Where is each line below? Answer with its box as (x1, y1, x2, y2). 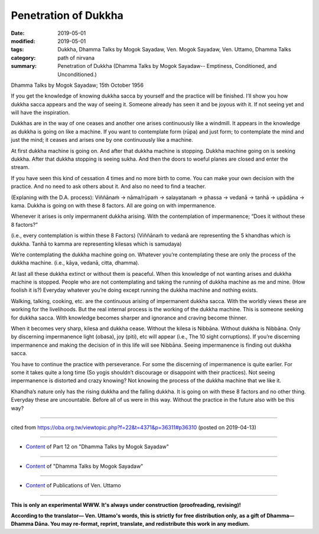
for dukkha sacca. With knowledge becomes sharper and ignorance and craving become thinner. (11, 314, 248, 321)
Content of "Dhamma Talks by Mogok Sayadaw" (25, 463, 144, 470)
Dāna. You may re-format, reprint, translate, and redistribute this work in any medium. (34, 520, 250, 528)
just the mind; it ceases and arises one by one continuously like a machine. (11, 136, 193, 144)
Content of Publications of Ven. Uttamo (25, 482, 121, 489)
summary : (11, 63, 37, 70)
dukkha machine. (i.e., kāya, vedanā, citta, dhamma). (11, 259, 140, 266)
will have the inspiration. (11, 109, 70, 116)
